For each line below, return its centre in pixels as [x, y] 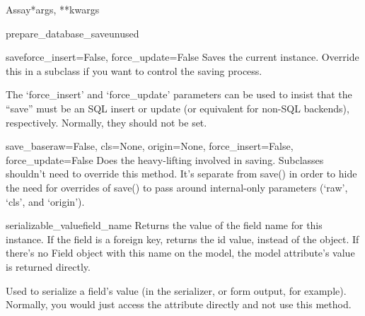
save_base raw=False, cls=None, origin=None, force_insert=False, [150, 146]
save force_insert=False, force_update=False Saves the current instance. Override [182, 57]
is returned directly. [48, 266]
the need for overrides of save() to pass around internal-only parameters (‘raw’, [177, 187]
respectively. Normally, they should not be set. [106, 122]
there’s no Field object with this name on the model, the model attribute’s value [180, 253]
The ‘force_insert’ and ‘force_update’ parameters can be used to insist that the [179, 94]
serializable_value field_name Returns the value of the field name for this [164, 225]
